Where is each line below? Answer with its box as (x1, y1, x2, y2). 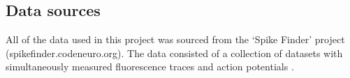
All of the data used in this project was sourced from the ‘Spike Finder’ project (6, 32, 345, 47)
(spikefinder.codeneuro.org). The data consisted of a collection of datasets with (6, 45, 343, 60)
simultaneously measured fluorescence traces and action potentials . (6, 59, 294, 74)
